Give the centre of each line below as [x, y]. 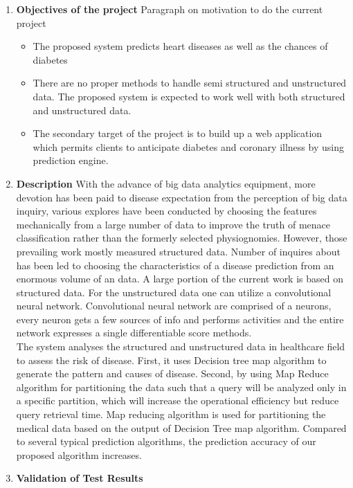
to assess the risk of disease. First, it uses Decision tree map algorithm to [171, 360]
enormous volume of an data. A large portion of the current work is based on [180, 279]
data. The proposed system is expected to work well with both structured [189, 96]
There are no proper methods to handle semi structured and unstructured [190, 83]
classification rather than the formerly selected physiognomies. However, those [182, 238]
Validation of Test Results [80, 478]
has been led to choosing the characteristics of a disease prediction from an [175, 265]
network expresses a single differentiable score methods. [134, 333]
